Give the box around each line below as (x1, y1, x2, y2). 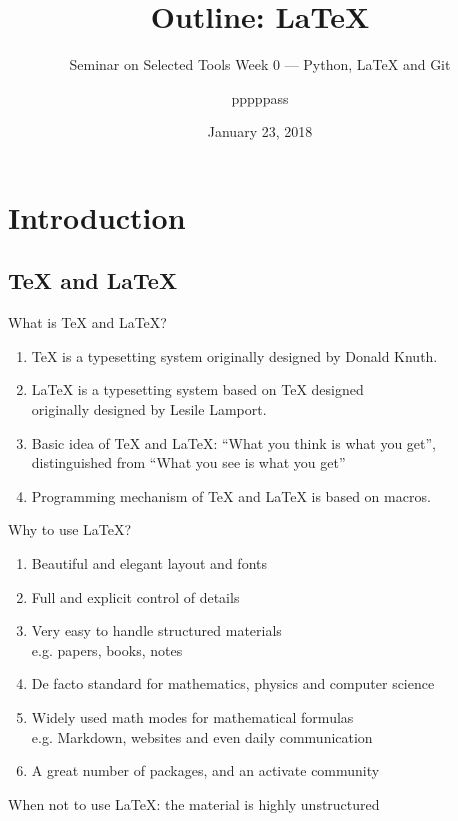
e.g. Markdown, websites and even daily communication (31, 726, 373, 747)
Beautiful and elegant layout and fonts (31, 553, 267, 574)
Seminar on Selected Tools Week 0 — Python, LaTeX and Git (69, 54, 451, 75)
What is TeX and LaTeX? (8, 312, 167, 333)
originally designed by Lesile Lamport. (31, 399, 267, 420)
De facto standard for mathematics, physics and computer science (31, 673, 435, 694)
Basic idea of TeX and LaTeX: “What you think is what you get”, (31, 432, 436, 453)
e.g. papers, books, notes (31, 639, 183, 660)
